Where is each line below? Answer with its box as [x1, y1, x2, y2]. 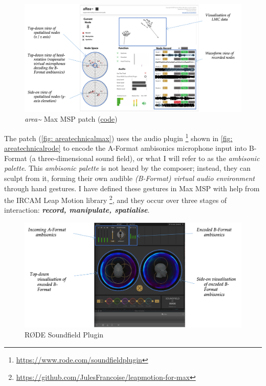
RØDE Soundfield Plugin [25, 329, 104, 340]
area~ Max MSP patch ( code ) [25, 113, 118, 124]
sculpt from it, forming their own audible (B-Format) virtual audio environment [4, 172, 255, 183]
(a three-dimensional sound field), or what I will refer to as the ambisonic [29, 152, 260, 163]
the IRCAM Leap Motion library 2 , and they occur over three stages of [4, 193, 227, 205]
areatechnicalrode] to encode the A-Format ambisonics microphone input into [4, 143, 247, 153]
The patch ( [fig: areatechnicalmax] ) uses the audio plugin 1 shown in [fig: [4, 131, 233, 143]
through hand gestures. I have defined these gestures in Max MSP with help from [4, 183, 260, 193]
